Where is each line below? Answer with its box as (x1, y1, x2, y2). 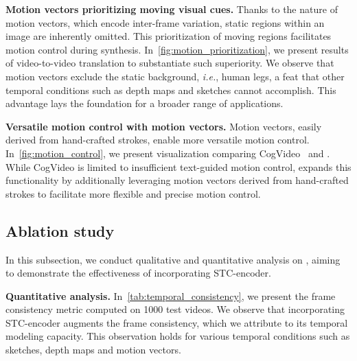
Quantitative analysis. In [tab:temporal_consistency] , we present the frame (5, 288, 336, 303)
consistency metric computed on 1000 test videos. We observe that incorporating (5, 302, 345, 316)
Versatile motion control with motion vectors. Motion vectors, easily (5, 119, 322, 133)
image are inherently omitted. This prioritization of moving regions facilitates (5, 29, 332, 43)
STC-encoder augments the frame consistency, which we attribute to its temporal (5, 315, 348, 329)
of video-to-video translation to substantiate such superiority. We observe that (5, 56, 334, 70)
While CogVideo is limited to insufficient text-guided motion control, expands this (5, 159, 352, 174)
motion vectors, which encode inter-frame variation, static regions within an (5, 15, 325, 30)
